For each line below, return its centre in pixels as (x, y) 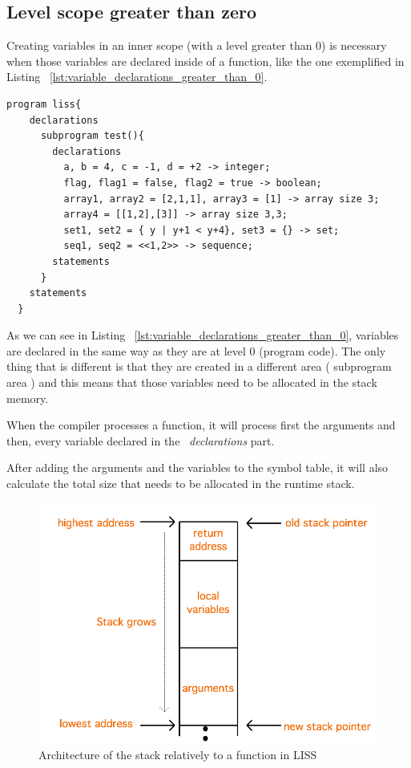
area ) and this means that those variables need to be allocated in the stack (192, 382)
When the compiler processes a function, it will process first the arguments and (201, 425)
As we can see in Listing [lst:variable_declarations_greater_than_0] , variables (203, 335)
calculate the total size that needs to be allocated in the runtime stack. (181, 484)
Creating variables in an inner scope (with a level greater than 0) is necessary (197, 45)
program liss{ (44, 104)
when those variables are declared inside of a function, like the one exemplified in (205, 61)
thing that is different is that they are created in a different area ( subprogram (199, 366)
